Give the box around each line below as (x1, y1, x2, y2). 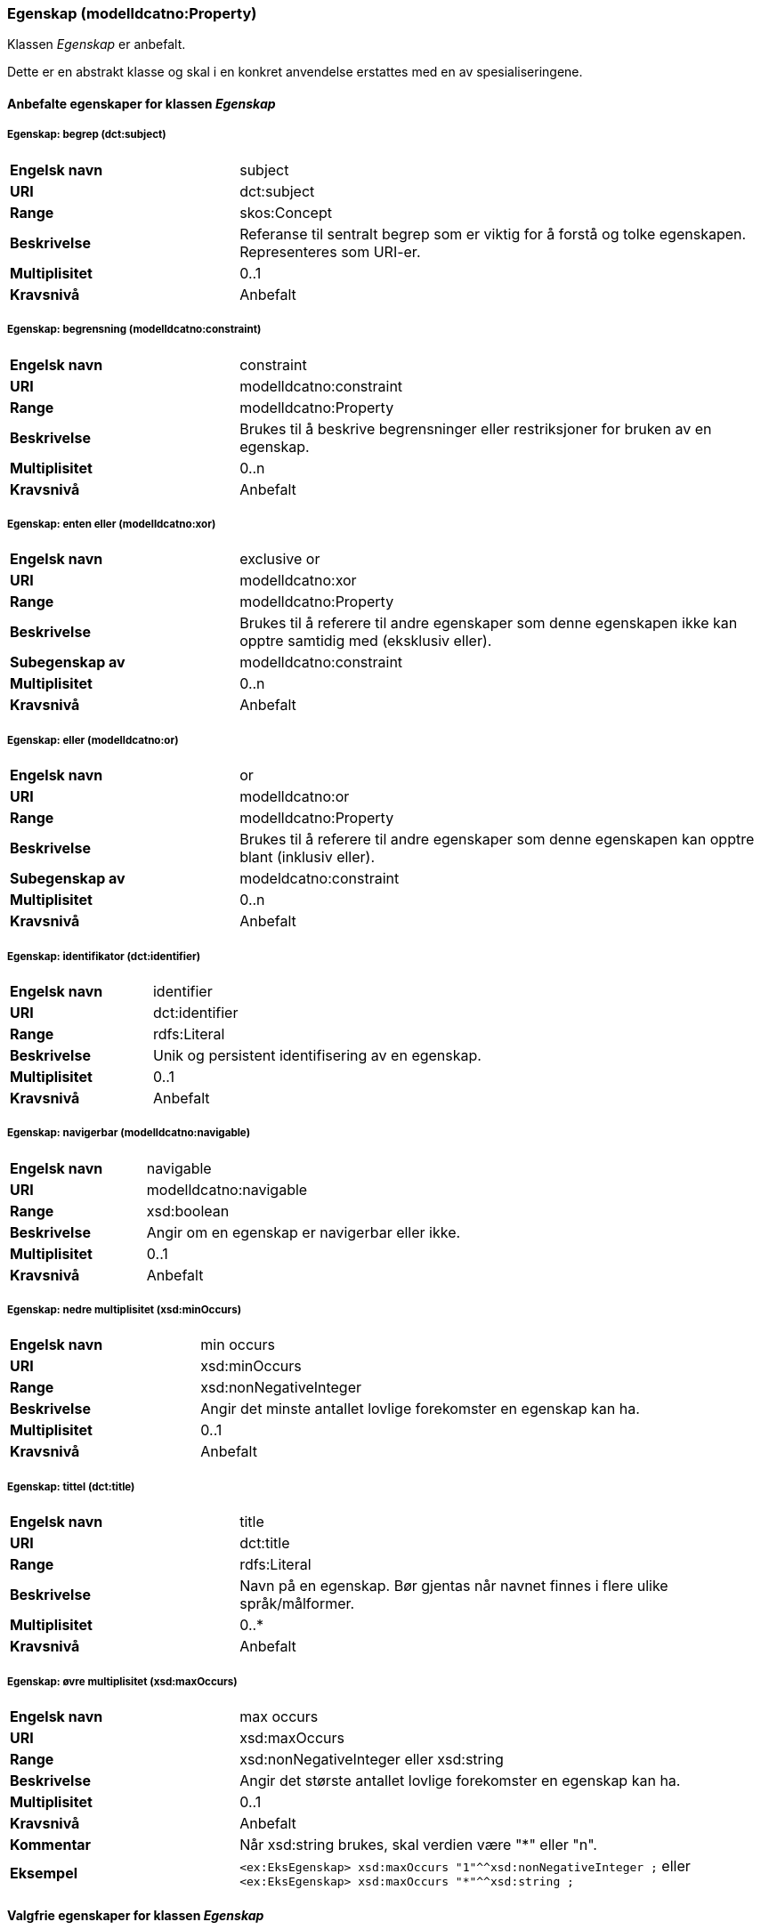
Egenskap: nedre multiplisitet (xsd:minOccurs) (7, 1304, 242, 1317)
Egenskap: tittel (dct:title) (7, 1480, 135, 1493)
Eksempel (10, 1863, 78, 1882)
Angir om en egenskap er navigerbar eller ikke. (146, 1223, 461, 1241)
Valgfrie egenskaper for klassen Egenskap (7, 1907, 264, 1923)
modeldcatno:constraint (239, 869, 400, 888)
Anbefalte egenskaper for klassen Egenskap (7, 95, 276, 111)
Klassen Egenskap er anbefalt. (7, 36, 186, 52)
